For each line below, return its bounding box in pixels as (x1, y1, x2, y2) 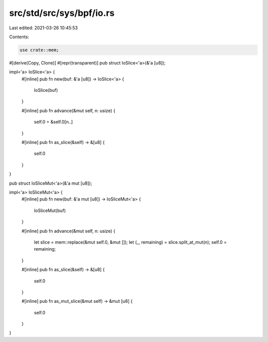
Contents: (9, 34, 29, 40)
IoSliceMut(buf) (34, 207, 66, 213)
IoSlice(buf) (34, 87, 58, 93)
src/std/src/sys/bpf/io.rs (9, 7, 115, 18)
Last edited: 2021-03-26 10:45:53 (9, 25, 78, 31)
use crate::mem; (19, 47, 60, 53)
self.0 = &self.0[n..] (34, 119, 73, 125)
